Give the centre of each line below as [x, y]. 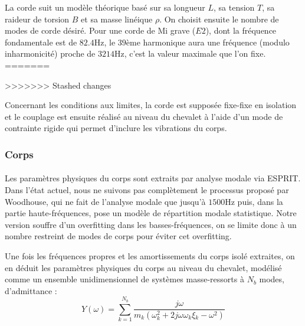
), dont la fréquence [241, 30]
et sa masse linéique [117, 19]
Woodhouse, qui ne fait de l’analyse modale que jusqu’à [105, 201]
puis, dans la [260, 201]
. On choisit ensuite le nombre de [219, 19]
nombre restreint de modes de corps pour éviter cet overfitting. [118, 236]
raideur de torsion [37, 19]
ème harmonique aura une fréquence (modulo [208, 42]
